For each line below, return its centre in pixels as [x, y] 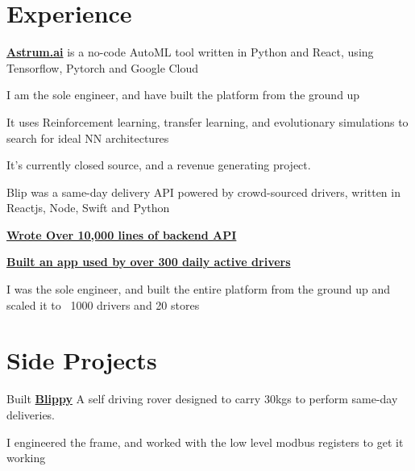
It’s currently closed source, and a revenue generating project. [159, 165]
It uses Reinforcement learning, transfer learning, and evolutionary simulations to [207, 121]
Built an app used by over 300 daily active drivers [149, 262]
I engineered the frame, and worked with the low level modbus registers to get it [205, 442]
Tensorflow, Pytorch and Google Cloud [103, 67]
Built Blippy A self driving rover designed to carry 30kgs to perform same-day [202, 399]
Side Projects [82, 360]
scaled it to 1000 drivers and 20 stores [103, 304]
